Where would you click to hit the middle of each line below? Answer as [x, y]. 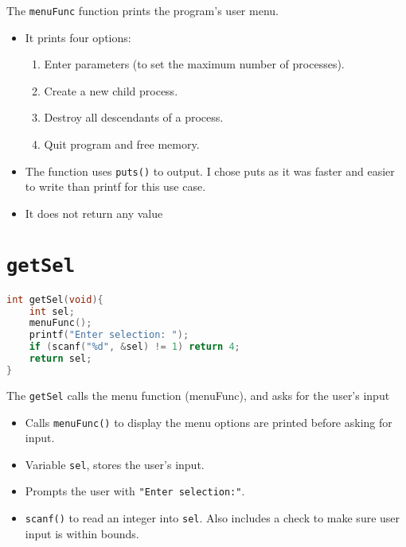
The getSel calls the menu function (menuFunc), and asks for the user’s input [198, 395]
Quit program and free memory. [122, 144]
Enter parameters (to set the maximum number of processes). [194, 64]
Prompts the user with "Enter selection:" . [135, 491]
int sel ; [52, 311]
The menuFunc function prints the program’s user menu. [142, 10]
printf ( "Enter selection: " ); [109, 335]
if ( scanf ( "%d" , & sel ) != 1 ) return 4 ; [135, 347]
